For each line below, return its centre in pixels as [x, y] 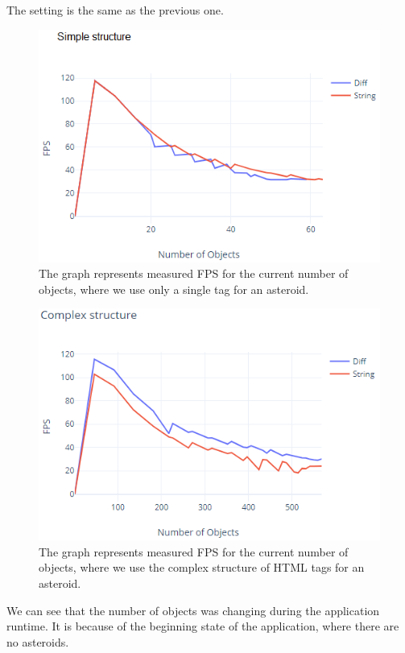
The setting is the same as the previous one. [115, 10]
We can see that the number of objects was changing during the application [193, 610]
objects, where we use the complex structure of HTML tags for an [202, 567]
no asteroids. [38, 641]
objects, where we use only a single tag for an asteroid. [174, 289]
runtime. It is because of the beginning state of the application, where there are [203, 626]
